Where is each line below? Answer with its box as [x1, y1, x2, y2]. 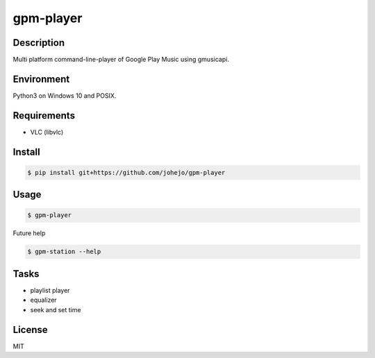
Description [12, 37, 65, 49]
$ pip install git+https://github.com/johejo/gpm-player [27, 169, 226, 176]
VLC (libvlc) [30, 128, 64, 136]
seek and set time [30, 305, 81, 314]
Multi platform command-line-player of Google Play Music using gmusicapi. [12, 56, 229, 64]
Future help [12, 229, 46, 237]
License [12, 323, 48, 336]
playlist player [30, 286, 70, 294]
